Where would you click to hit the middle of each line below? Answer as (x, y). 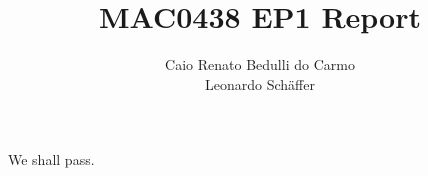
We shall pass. (51, 159)
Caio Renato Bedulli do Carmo (260, 64)
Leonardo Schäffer (260, 83)
